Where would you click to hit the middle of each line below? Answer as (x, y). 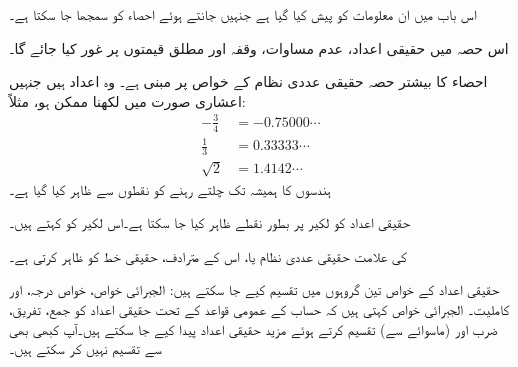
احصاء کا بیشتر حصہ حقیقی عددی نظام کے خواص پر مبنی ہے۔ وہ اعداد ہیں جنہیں (248, 81)
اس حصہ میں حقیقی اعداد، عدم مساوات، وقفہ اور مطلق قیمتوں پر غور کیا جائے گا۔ (259, 47)
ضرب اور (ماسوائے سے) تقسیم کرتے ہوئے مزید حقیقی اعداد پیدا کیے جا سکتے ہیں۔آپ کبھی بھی (253, 328)
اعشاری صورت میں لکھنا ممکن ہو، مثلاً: (127, 100)
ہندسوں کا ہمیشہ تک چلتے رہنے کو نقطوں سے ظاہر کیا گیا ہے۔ (170, 188)
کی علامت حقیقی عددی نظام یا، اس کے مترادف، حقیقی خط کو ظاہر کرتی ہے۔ (208, 255)
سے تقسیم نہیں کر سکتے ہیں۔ (85, 348)
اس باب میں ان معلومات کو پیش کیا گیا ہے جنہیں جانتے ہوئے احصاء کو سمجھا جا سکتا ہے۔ (243, 14)
